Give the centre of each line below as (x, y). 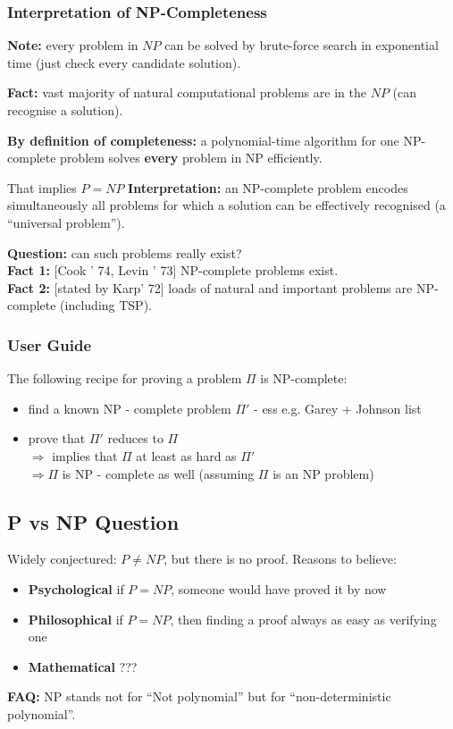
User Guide (50, 344)
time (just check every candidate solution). (124, 62)
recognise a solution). (65, 110)
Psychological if (76, 588)
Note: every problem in (73, 45)
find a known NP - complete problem (130, 408)
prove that (57, 438)
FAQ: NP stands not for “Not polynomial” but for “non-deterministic (199, 696)
